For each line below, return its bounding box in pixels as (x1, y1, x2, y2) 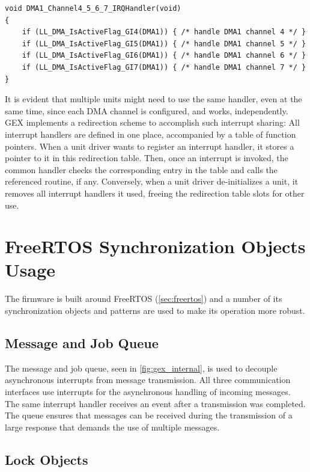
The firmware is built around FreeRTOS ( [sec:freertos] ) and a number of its (5, 292, 282, 305)
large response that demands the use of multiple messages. (5, 420, 220, 433)
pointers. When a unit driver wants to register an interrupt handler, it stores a (5, 139, 294, 152)
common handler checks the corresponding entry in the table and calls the (5, 163, 278, 176)
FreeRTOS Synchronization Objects (5, 234, 306, 259)
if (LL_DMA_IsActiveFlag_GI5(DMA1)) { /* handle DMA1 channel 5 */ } (22, 39, 306, 48)
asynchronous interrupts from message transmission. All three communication (5, 373, 291, 386)
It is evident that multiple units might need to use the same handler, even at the (5, 93, 302, 105)
